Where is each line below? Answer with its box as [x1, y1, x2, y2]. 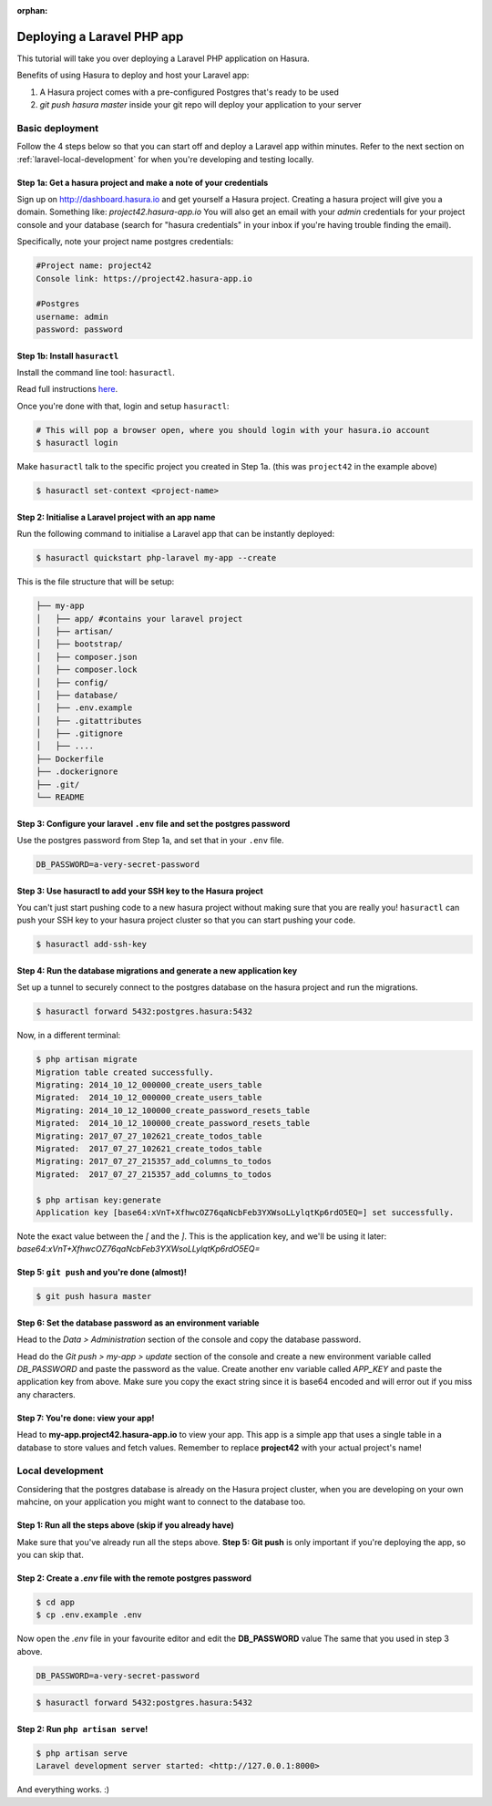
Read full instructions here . [16, 384, 118, 395]
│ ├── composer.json [36, 652, 138, 662]
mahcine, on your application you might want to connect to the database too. [16, 1496, 306, 1508]
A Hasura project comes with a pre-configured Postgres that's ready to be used [39, 87, 339, 98]
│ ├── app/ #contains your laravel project [36, 614, 243, 624]
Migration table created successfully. [36, 1067, 214, 1078]
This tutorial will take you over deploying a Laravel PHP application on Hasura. [16, 53, 310, 64]
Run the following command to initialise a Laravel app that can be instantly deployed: [16, 529, 335, 540]
